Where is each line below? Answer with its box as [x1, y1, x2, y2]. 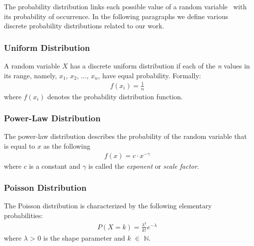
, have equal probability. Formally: [98, 70, 201, 80]
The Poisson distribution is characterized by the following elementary [4, 201, 212, 211]
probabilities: [4, 210, 43, 220]
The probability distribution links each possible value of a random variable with [4, 1, 247, 11]
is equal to [4, 140, 35, 151]
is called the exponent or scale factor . [88, 160, 199, 171]
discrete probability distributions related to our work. [4, 21, 164, 31]
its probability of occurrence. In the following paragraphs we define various [4, 11, 229, 21]
